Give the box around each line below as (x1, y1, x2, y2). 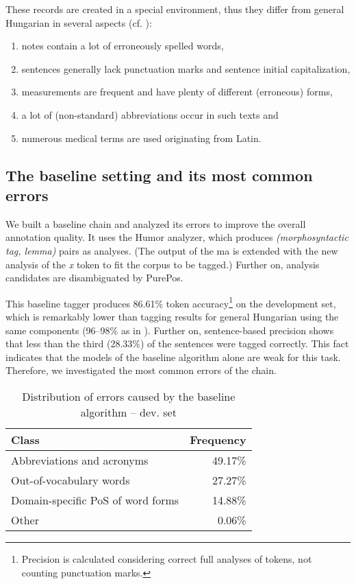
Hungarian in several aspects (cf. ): (5, 15, 152, 30)
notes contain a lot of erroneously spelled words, (21, 38, 224, 53)
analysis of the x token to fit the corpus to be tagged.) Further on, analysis (5, 257, 320, 271)
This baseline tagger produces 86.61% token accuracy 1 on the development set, (5, 294, 336, 310)
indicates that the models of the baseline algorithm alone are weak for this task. (5, 349, 341, 364)
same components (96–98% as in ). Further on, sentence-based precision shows (5, 323, 334, 337)
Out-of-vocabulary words (11, 471, 130, 488)
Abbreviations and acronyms (11, 452, 149, 468)
